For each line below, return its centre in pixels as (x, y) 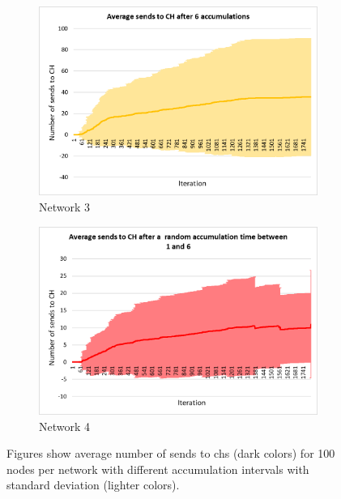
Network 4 (65, 426)
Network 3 (65, 207)
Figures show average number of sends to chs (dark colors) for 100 (171, 453)
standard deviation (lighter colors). (93, 485)
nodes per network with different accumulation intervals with (158, 469)
